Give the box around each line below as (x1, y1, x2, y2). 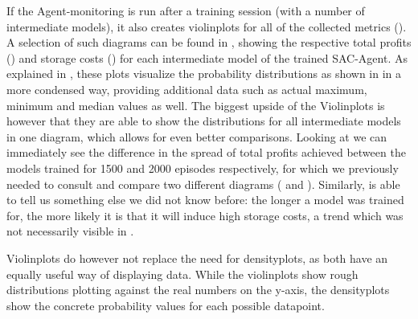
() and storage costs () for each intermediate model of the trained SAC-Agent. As (6, 49, 408, 66)
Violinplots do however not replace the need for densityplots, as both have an (6, 249, 388, 266)
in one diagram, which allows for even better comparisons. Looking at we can (6, 128, 387, 145)
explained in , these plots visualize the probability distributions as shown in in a (6, 65, 402, 82)
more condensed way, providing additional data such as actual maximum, (6, 80, 367, 97)
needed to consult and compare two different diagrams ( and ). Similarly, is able (6, 175, 400, 192)
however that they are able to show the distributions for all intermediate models (6, 112, 401, 129)
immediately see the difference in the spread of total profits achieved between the (6, 144, 406, 161)
